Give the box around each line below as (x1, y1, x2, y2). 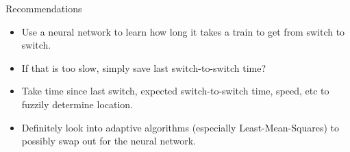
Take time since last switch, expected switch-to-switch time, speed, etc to (21, 84, 329, 98)
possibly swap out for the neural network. (21, 134, 197, 148)
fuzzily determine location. (21, 97, 134, 111)
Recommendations (5, 1, 82, 15)
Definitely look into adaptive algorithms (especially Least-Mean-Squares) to (21, 120, 339, 134)
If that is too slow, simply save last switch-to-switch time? (21, 60, 266, 75)
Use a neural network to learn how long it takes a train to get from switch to (21, 24, 345, 38)
